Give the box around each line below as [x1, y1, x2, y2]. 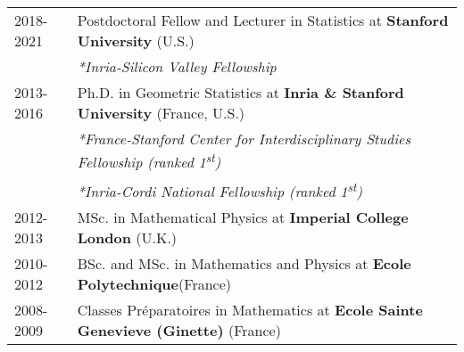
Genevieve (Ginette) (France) [77, 319, 281, 340]
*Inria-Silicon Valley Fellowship [77, 56, 277, 77]
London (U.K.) [77, 226, 178, 248]
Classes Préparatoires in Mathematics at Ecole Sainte [77, 299, 423, 320]
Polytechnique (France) [77, 273, 231, 294]
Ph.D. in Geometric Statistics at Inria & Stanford [77, 82, 404, 102]
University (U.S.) [77, 30, 195, 51]
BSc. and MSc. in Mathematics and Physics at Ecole [77, 252, 411, 274]
